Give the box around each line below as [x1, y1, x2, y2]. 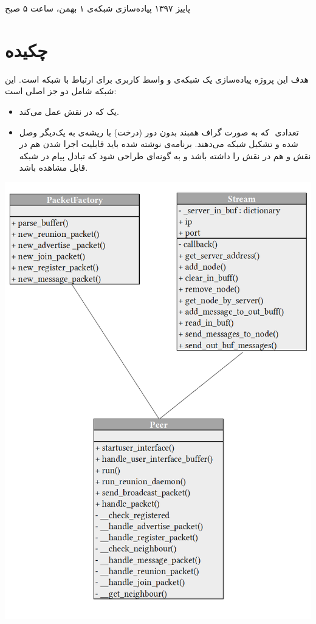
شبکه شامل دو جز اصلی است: [5, 84, 117, 97]
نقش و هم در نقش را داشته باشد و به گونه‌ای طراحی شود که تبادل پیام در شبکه [19, 149, 311, 162]
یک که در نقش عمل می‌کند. [19, 105, 119, 117]
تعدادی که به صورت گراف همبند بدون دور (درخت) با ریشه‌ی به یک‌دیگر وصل [19, 125, 299, 138]
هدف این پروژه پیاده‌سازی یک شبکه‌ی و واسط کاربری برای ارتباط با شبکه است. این [5, 72, 309, 85]
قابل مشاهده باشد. [19, 161, 88, 174]
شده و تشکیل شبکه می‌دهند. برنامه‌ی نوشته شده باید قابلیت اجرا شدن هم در [19, 137, 298, 150]
